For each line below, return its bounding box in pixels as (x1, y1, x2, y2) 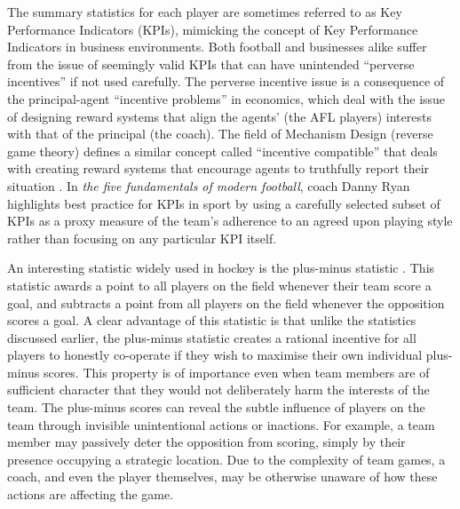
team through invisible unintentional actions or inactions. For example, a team (7, 415, 435, 433)
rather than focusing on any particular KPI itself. (7, 228, 277, 247)
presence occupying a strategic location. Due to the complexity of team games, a (7, 449, 446, 468)
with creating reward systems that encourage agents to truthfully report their (7, 159, 430, 178)
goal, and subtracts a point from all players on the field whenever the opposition (7, 293, 445, 312)
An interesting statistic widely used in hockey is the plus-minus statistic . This (7, 258, 435, 277)
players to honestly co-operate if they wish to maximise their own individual (7, 346, 423, 364)
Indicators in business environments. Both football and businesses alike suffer (7, 37, 427, 56)
